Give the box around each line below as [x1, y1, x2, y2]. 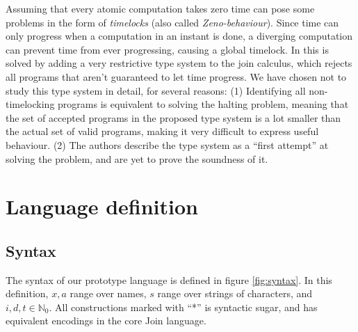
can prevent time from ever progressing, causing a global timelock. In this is [6, 42, 329, 56]
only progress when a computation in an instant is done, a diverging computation [6, 29, 353, 43]
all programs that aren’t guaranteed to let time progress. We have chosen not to [6, 69, 347, 84]
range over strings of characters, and [157, 286, 313, 301]
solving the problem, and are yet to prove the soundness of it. [6, 151, 268, 166]
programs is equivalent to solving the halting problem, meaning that [58, 97, 349, 111]
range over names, [70, 286, 147, 301]
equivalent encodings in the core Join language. [6, 313, 206, 328]
